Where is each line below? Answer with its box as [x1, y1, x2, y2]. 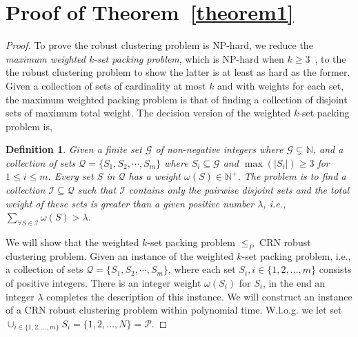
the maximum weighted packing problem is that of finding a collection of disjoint [6, 92, 348, 106]
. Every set [48, 169, 94, 183]
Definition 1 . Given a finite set [6, 142, 142, 156]
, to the [315, 51, 346, 65]
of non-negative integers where [155, 142, 284, 156]
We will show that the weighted [6, 235, 139, 249]
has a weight [128, 169, 181, 183]
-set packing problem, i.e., [241, 248, 351, 263]
